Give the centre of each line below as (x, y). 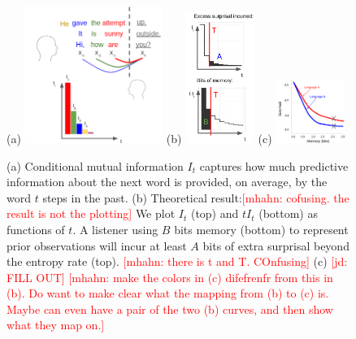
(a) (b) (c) (139, 138)
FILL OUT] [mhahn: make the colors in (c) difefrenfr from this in (170, 277)
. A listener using (115, 229)
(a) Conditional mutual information (95, 165)
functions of (36, 229)
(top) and (215, 213)
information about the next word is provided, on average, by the (167, 182)
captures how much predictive (274, 165)
